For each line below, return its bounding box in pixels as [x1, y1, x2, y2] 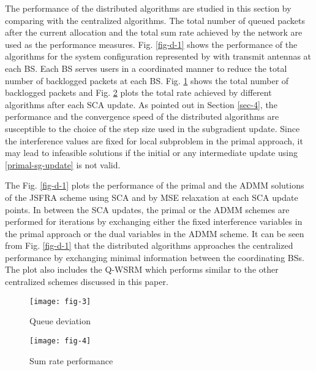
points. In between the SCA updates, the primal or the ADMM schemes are [5, 203, 290, 216]
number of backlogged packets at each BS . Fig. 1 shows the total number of [5, 74, 289, 87]
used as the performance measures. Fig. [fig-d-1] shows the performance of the [5, 37, 298, 50]
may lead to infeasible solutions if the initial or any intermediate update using [5, 146, 298, 159]
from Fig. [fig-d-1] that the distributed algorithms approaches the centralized [5, 239, 293, 252]
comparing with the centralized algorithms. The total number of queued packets [5, 14, 305, 26]
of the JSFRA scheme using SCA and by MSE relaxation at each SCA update [5, 190, 298, 203]
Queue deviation [29, 314, 91, 327]
